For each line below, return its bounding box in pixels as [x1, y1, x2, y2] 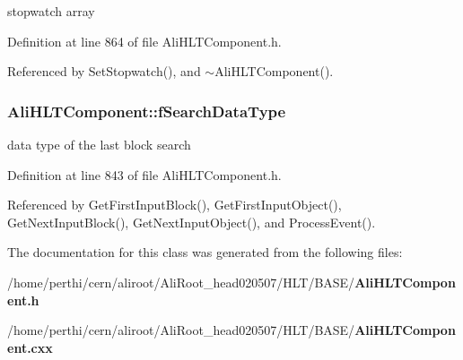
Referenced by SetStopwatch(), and [7, 62, 201, 81]
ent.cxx [7, 338, 53, 356]
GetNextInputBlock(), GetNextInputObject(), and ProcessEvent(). [7, 212, 376, 231]
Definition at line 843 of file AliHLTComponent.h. [7, 165, 282, 184]
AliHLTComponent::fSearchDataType [7, 99, 286, 122]
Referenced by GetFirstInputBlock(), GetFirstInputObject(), [7, 195, 342, 214]
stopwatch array [7, 2, 95, 20]
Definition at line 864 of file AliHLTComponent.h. [7, 31, 282, 50]
